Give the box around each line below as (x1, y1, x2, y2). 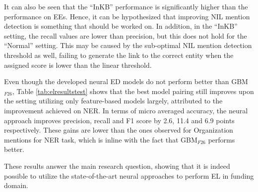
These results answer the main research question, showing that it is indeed (4, 160, 230, 171)
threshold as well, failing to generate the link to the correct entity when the (4, 49, 234, 60)
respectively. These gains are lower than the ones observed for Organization (4, 125, 233, 135)
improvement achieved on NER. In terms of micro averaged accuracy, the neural (4, 105, 248, 115)
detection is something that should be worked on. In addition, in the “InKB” (4, 21, 238, 31)
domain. (4, 180, 29, 191)
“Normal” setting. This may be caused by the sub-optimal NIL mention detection (4, 40, 252, 50)
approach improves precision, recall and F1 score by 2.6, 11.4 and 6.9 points (4, 115, 235, 125)
